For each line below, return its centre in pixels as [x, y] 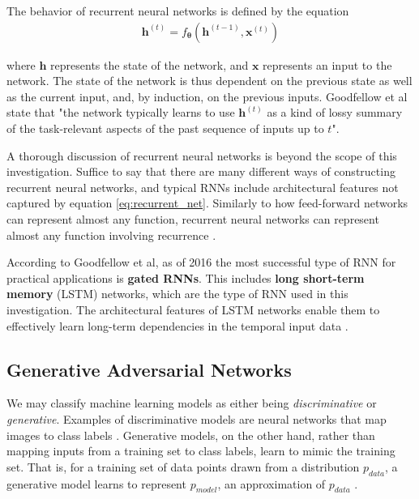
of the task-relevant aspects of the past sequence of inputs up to [165, 128]
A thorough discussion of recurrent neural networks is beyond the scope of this [202, 155]
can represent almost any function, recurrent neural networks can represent [193, 218]
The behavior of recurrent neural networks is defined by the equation [178, 11]
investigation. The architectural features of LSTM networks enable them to [193, 309]
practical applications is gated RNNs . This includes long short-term [186, 277]
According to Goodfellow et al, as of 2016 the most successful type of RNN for [201, 262]
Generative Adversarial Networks [149, 369]
